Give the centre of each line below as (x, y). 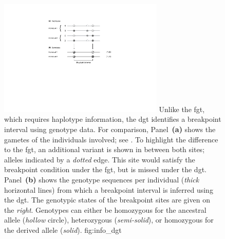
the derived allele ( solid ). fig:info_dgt (63, 229)
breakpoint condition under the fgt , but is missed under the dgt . (105, 169)
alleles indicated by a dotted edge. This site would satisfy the (100, 159)
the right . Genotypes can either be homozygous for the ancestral (105, 209)
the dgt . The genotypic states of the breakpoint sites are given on (107, 200)
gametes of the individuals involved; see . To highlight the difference (111, 139)
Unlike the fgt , (182, 109)
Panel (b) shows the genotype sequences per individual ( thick (102, 179)
